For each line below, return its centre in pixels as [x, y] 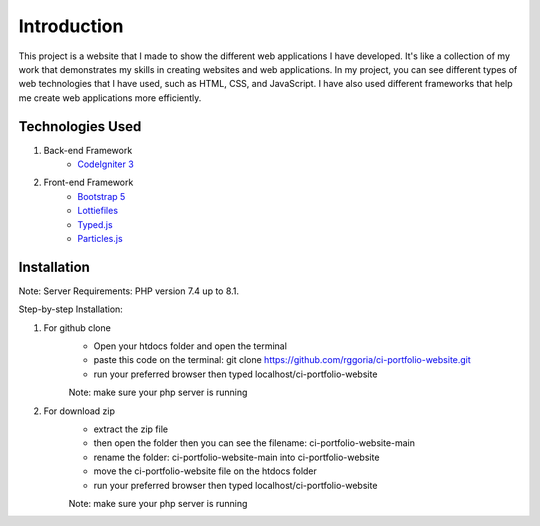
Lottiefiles [98, 211]
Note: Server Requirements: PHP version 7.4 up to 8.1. [129, 291]
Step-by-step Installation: [71, 309]
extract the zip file [131, 429]
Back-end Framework [88, 150]
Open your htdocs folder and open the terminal [190, 346]
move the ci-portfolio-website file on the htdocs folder [205, 471]
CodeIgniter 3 [105, 164]
